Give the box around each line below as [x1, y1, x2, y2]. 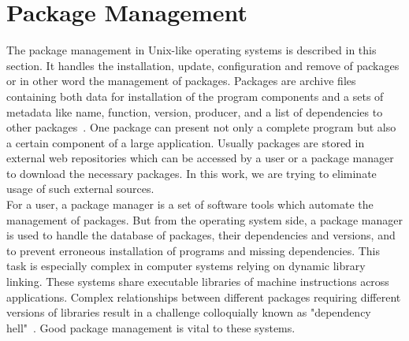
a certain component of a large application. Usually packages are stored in [6, 134, 365, 150]
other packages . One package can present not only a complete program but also [6, 119, 396, 135]
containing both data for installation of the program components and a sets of [6, 87, 384, 104]
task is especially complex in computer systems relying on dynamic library [6, 258, 366, 274]
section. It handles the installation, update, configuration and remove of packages [6, 57, 400, 73]
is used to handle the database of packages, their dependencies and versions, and [6, 227, 396, 243]
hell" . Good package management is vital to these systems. [6, 319, 296, 335]
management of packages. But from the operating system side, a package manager [6, 211, 403, 228]
